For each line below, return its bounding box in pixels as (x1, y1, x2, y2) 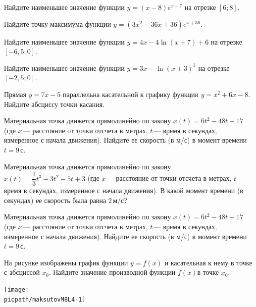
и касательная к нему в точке (164, 257, 253, 267)
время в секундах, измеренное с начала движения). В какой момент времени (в (4, 185, 243, 196)
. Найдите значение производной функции (49, 267, 176, 277)
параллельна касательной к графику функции (62, 89, 199, 99)
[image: (4, 286, 29, 293)
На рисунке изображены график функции (4, 257, 128, 267)
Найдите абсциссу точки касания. (4, 99, 105, 109)
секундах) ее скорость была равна (4, 195, 106, 205)
